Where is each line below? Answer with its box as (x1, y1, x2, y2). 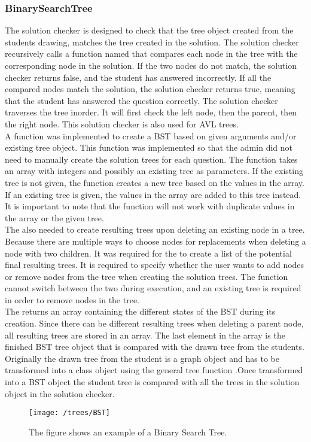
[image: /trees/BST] (29, 409, 111, 417)
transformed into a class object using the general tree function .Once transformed (5, 364, 303, 376)
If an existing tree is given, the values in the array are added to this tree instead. (5, 188, 301, 200)
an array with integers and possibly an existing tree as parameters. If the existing (5, 164, 303, 177)
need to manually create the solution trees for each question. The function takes (5, 153, 298, 165)
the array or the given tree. (5, 211, 104, 224)
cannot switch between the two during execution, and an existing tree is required (5, 282, 301, 294)
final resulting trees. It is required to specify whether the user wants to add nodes (5, 258, 304, 271)
